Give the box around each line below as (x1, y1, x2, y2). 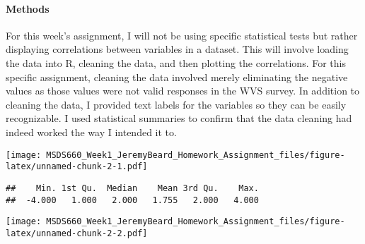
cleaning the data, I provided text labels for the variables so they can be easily (6, 97, 347, 111)
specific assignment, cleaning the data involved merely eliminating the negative (6, 69, 348, 84)
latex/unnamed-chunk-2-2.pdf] (6, 228, 148, 238)
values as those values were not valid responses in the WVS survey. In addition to (6, 83, 360, 98)
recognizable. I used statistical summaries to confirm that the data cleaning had (6, 111, 352, 126)
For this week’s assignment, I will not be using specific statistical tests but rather (6, 28, 358, 42)
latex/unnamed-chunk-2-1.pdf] (6, 161, 148, 172)
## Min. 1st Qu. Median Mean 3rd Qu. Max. (6, 183, 259, 193)
